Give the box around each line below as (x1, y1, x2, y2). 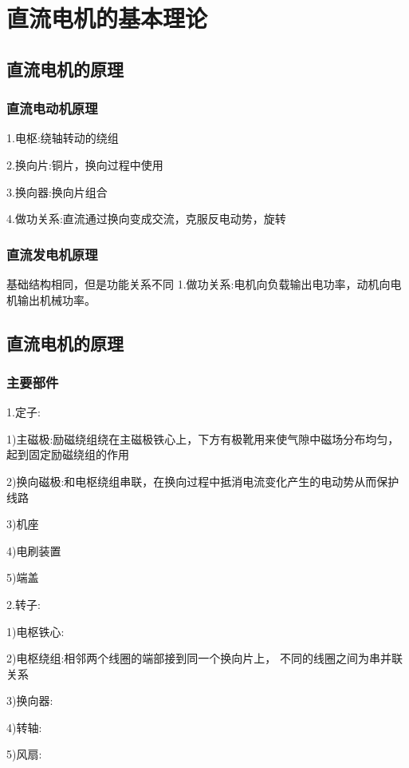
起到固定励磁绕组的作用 (6, 446, 129, 463)
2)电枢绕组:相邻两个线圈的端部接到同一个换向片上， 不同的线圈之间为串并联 (6, 650, 403, 667)
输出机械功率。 (17, 291, 96, 308)
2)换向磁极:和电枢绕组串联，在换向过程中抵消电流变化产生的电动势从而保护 (6, 472, 399, 489)
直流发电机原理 (6, 244, 98, 264)
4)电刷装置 (6, 542, 61, 559)
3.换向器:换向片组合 (6, 183, 108, 200)
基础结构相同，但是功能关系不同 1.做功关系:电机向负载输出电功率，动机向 (6, 275, 391, 292)
